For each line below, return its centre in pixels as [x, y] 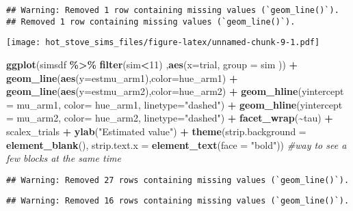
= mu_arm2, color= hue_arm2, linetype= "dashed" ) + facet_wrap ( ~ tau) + [170, 118]
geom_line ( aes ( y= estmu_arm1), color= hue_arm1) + [122, 78]
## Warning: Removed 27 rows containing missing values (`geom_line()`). [178, 180]
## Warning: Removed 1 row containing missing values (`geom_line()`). [173, 10]
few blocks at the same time [64, 158]
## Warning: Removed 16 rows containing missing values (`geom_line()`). [178, 201]
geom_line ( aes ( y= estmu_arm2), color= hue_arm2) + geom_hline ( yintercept [175, 91]
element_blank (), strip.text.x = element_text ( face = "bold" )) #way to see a [176, 144]
